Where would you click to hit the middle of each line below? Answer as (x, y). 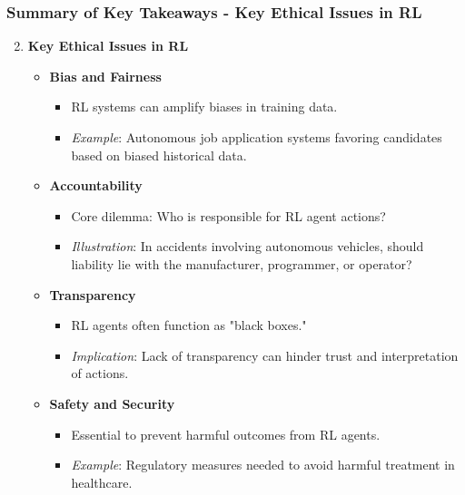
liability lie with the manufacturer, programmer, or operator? (242, 263)
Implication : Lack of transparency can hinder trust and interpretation (265, 355)
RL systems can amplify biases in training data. (204, 107)
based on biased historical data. (159, 155)
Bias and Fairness (105, 76)
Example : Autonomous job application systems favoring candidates (257, 137)
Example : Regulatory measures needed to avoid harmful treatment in (263, 465)
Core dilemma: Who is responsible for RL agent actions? (228, 215)
